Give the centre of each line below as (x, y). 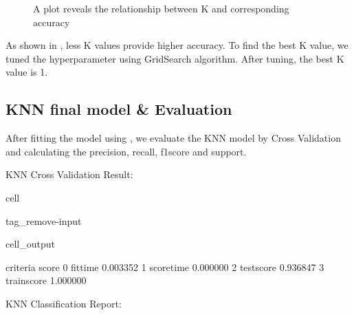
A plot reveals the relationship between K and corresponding (161, 8)
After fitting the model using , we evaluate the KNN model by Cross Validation (173, 138)
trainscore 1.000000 (46, 280)
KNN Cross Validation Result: (69, 174)
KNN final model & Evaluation (119, 109)
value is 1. (27, 72)
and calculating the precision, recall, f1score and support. (126, 151)
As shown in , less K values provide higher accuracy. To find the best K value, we (177, 45)
